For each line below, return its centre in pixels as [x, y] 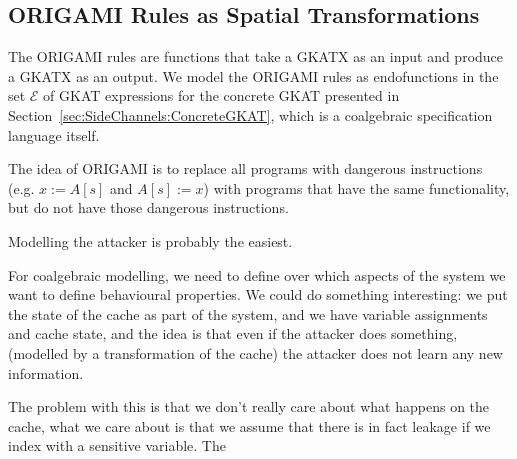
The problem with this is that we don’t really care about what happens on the [249, 406]
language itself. [54, 134]
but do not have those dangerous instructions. [148, 207]
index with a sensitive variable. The [117, 445]
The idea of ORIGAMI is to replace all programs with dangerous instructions [245, 168]
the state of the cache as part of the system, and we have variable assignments [248, 313]
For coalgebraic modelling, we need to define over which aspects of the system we [257, 274]
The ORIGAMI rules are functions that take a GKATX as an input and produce [256, 56]
